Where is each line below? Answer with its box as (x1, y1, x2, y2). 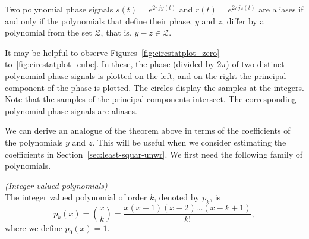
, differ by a (222, 14, 264, 27)
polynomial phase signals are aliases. (5, 104, 137, 117)
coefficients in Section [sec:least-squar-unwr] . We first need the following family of (5, 147, 303, 160)
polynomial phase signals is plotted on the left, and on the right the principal (5, 69, 286, 81)
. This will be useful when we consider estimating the (92, 136, 286, 148)
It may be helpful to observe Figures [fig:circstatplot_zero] (5, 46, 220, 58)
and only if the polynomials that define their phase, (5, 14, 193, 27)
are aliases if (258, 3, 304, 15)
